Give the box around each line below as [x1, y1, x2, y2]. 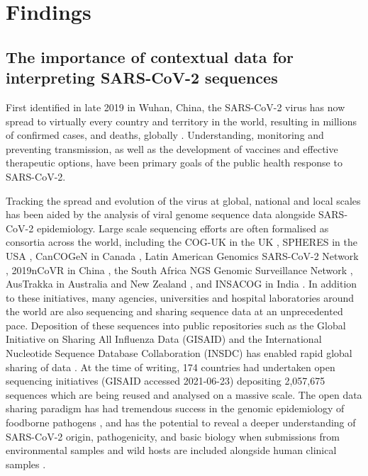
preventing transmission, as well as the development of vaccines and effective [6, 141, 338, 156]
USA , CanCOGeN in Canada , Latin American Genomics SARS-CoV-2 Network [6, 248, 359, 263]
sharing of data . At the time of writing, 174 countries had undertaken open [6, 359, 335, 374]
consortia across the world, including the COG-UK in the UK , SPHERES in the [6, 234, 357, 249]
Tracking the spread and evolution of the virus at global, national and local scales [6, 193, 361, 208]
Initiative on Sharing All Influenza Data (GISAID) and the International [6, 331, 322, 346]
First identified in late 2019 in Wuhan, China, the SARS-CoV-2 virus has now [6, 99, 345, 114]
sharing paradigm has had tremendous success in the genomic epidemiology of [6, 401, 345, 416]
